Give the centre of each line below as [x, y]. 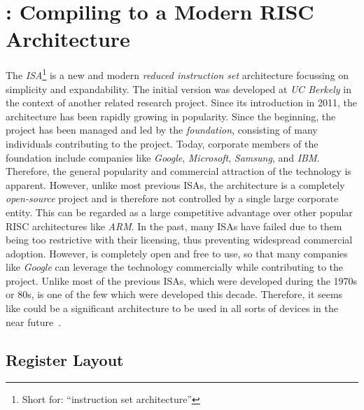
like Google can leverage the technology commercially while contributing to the [175, 267]
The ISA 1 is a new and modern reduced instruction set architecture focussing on [177, 74]
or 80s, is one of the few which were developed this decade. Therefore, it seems [174, 294]
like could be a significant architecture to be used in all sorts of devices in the [172, 308]
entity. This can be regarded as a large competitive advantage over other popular [179, 212]
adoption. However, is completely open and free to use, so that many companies [177, 253]
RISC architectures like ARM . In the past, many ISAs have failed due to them [174, 226]
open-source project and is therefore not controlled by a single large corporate [172, 198]
